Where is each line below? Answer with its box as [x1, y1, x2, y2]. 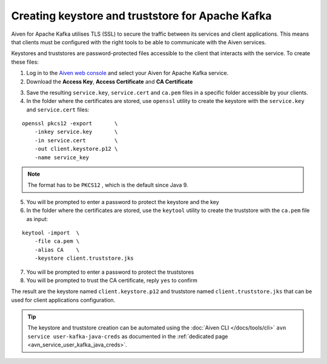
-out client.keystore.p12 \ [34, 145, 118, 153]
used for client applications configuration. [11, 296, 116, 303]
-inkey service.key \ [34, 128, 118, 136]
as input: [26, 215, 48, 222]
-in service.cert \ [34, 137, 118, 144]
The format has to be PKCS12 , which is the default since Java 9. [27, 182, 188, 189]
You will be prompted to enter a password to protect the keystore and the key [26, 198, 219, 205]
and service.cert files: [26, 106, 90, 113]
